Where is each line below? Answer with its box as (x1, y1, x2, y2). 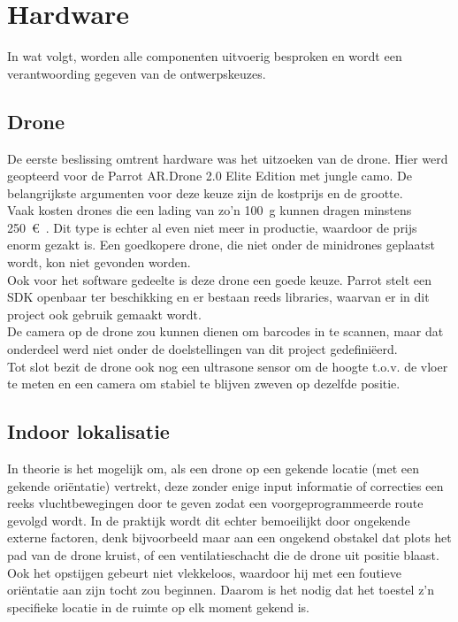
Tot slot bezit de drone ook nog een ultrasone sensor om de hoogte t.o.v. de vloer (7, 357, 448, 375)
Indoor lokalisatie (7, 418, 170, 445)
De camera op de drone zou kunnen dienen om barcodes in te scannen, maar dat (7, 322, 444, 341)
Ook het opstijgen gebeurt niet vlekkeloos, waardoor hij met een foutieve (7, 563, 401, 581)
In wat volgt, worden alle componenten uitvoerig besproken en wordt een (7, 47, 402, 65)
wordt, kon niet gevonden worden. (7, 253, 191, 272)
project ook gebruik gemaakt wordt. (7, 304, 202, 323)
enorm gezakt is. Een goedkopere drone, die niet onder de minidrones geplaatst (7, 235, 436, 254)
